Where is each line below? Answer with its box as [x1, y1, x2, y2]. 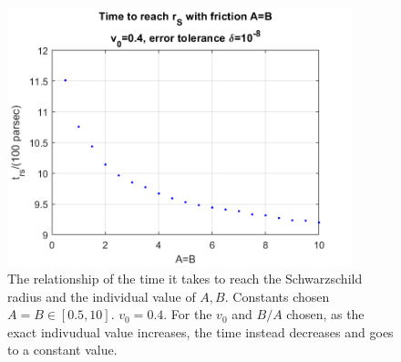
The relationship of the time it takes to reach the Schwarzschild [7, 269, 363, 288]
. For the [163, 305, 212, 324]
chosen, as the [286, 305, 365, 324]
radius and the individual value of [7, 286, 196, 305]
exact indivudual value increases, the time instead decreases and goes [7, 322, 394, 341]
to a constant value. [7, 340, 118, 359]
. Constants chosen [224, 286, 330, 305]
